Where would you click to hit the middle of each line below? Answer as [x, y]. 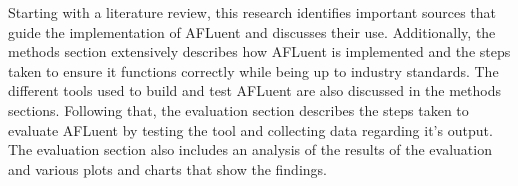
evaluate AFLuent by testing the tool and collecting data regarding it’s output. [250, 129]
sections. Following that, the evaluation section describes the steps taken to [238, 109]
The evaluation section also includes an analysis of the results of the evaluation [250, 149]
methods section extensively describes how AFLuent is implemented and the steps [259, 51]
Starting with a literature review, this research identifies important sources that [252, 12]
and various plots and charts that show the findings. [167, 168]
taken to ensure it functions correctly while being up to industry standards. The [253, 70]
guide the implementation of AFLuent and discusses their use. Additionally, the [252, 31]
